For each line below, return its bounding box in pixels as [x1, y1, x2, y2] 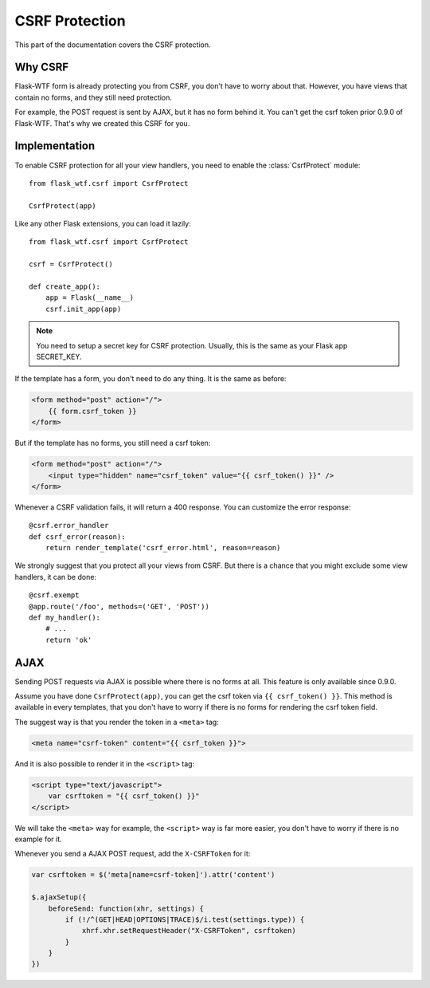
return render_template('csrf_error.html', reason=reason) [45, 543, 281, 553]
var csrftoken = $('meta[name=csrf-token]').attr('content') [31, 870, 276, 880]
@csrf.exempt [29, 591, 80, 600]
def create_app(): [29, 282, 101, 291]
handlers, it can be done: [14, 572, 97, 581]
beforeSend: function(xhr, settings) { [48, 903, 205, 913]
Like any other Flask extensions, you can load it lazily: [14, 219, 191, 229]
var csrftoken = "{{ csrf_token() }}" [48, 792, 200, 801]
